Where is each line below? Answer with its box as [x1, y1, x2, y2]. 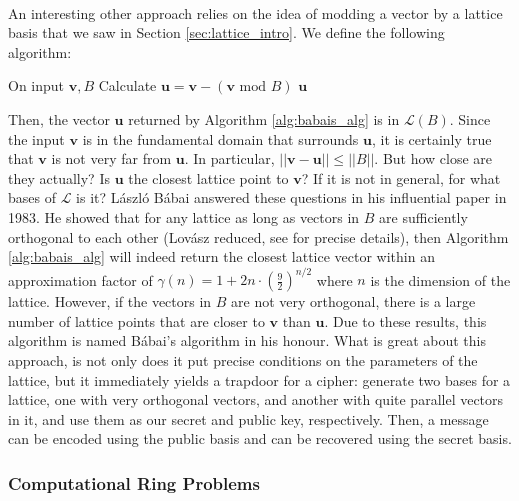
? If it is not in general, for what [301, 167, 501, 188]
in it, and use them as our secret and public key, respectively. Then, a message [8, 408, 489, 429]
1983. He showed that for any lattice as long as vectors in [8, 206, 360, 227]
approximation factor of [8, 269, 153, 290]
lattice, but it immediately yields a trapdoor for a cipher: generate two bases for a [8, 369, 511, 390]
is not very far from [51, 148, 172, 169]
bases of [8, 187, 56, 208]
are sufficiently [379, 206, 468, 227]
